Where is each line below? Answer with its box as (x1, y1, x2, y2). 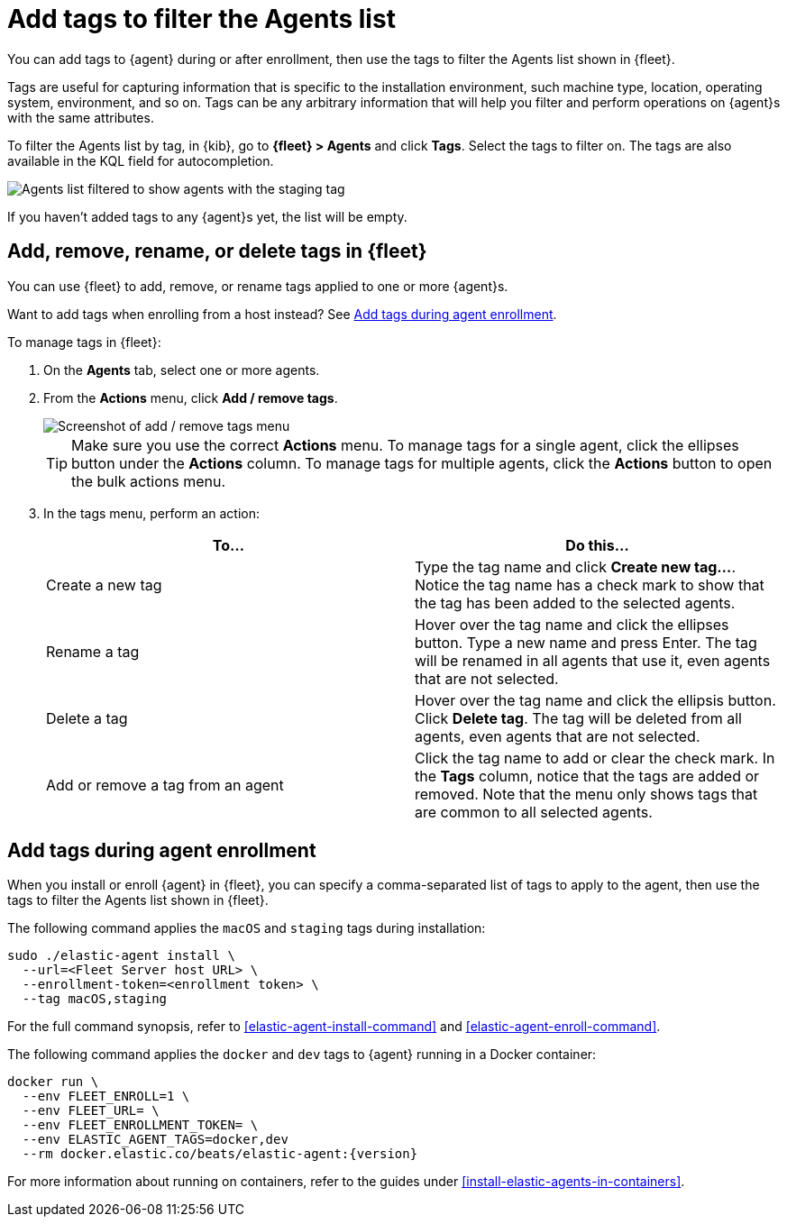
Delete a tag (46, 708, 128, 727)
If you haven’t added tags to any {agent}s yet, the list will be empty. (7, 208, 407, 224)
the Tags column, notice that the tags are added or (415, 766, 760, 785)
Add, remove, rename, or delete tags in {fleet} (7, 240, 427, 263)
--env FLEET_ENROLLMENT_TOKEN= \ (22, 1118, 259, 1133)
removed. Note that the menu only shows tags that (415, 784, 758, 803)
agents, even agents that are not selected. (415, 726, 700, 745)
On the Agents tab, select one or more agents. (43, 361, 320, 378)
